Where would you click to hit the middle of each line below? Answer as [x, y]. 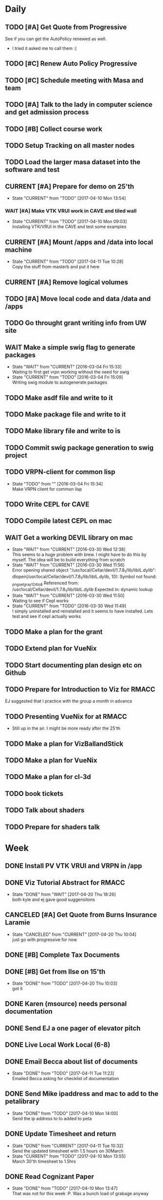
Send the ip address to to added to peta [52, 1118]
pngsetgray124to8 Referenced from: [45, 583]
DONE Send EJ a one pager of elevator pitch [73, 1028]
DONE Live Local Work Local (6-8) [58, 1045]
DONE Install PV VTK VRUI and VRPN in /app [73, 866]
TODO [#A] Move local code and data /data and [78, 299]
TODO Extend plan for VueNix [51, 649]
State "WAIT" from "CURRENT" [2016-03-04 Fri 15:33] [67, 367]
